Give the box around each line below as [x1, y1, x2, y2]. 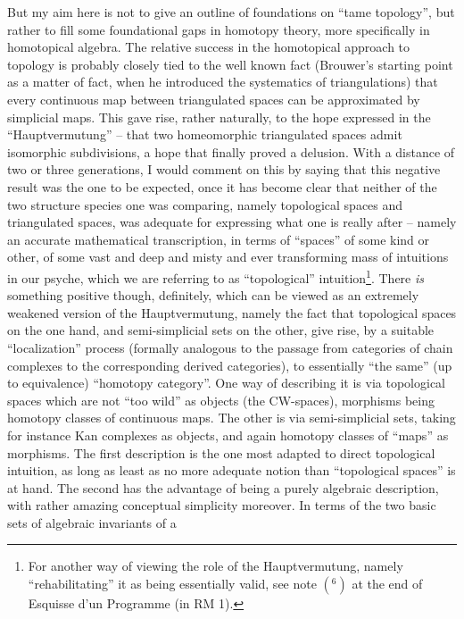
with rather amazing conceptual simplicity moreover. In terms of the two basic [7, 496, 436, 514]
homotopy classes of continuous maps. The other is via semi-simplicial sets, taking [7, 408, 456, 427]
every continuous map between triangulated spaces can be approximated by [7, 89, 420, 108]
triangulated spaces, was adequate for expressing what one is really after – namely [7, 213, 457, 231]
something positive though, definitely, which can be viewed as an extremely [7, 286, 419, 305]
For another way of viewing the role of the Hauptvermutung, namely [28, 556, 403, 575]
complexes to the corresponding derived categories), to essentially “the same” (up [7, 356, 452, 374]
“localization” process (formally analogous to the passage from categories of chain [7, 338, 453, 356]
